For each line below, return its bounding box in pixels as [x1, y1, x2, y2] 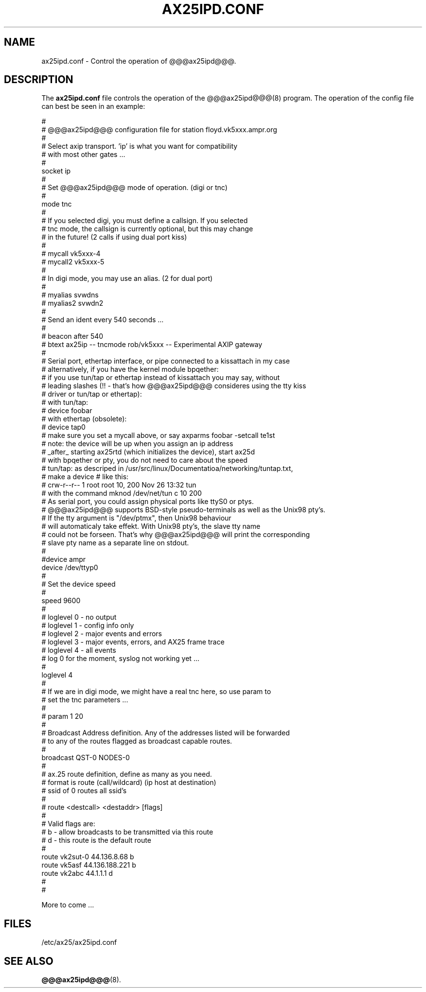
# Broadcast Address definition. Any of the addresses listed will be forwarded [41, 729, 290, 737]
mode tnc [41, 200, 72, 209]
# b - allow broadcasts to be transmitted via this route [41, 828, 213, 836]
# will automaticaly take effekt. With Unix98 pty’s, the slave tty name [41, 522, 261, 531]
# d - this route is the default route [41, 836, 151, 845]
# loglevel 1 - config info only [41, 621, 134, 630]
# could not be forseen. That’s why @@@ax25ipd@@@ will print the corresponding [41, 530, 310, 539]
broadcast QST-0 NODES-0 [41, 753, 130, 762]
